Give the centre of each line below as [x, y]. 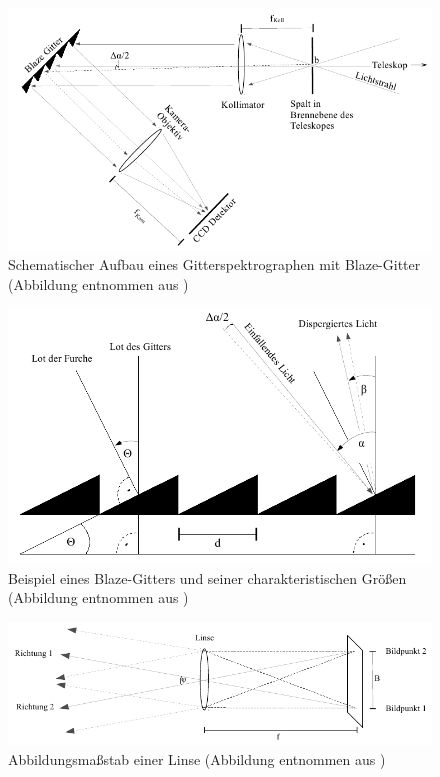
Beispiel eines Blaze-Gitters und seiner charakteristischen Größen [207, 577]
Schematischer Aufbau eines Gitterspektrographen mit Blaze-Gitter [214, 264]
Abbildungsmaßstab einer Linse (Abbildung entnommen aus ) [197, 758]
